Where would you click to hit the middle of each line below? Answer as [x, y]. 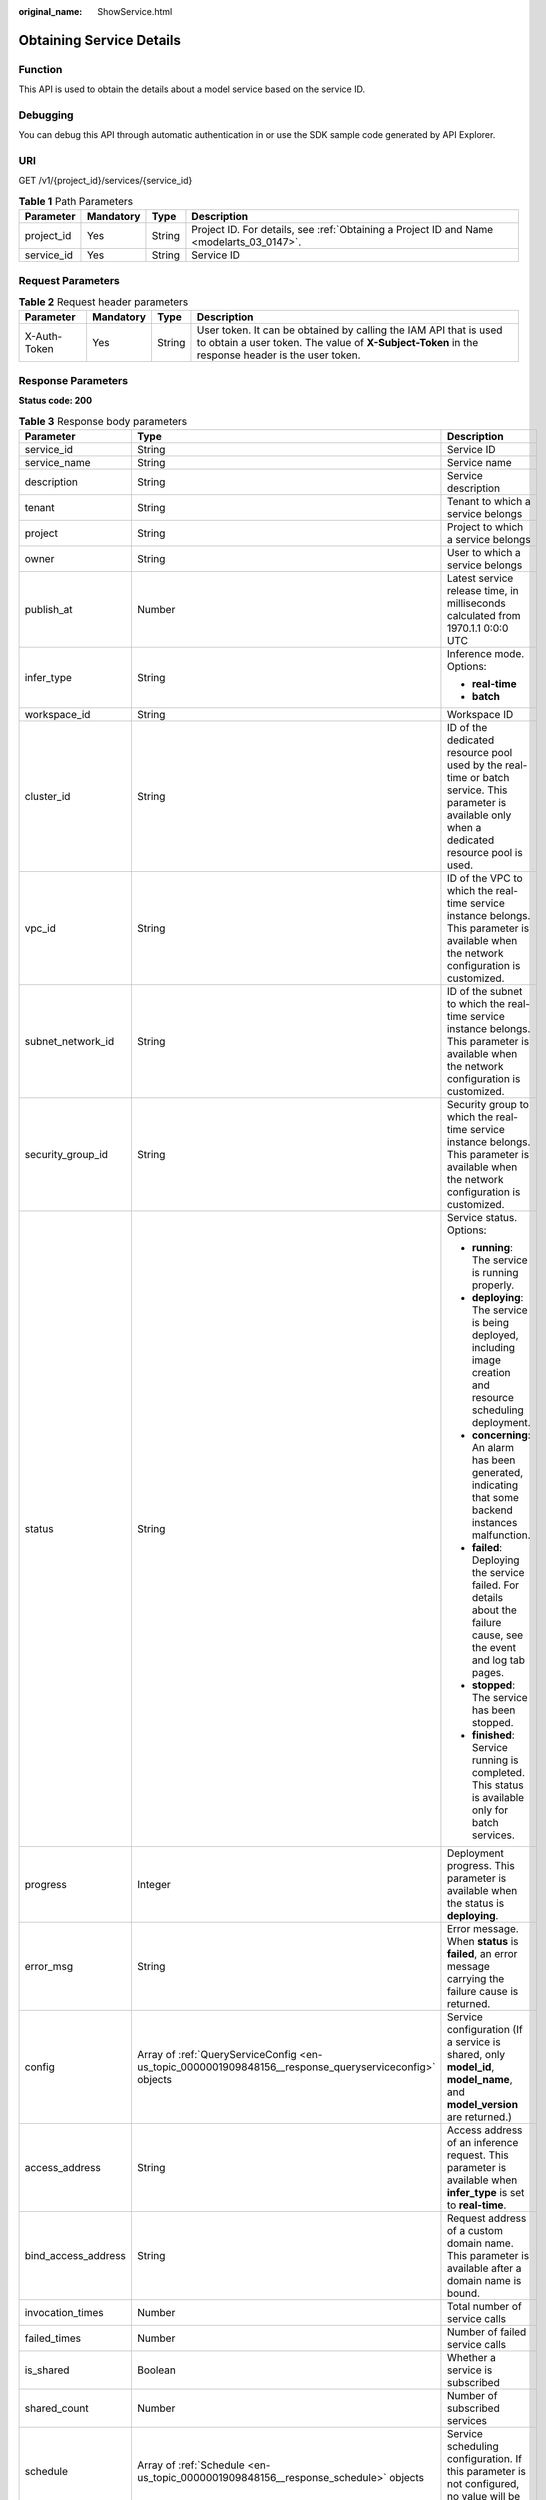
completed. [498, 1772]
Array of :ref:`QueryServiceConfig [216, 2054]
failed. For [495, 1585]
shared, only [476, 2054]
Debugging [46, 115]
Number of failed [486, 2332]
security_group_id [66, 1154]
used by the [474, 765]
